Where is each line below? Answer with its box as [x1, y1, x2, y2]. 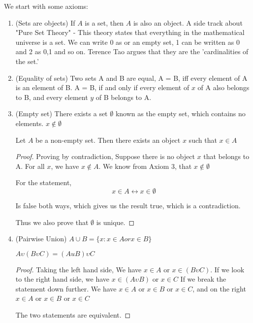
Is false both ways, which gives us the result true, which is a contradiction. [15, 200, 241, 210]
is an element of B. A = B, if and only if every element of [15, 82, 190, 93]
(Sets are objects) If [15, 17, 75, 28]
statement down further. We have [15, 283, 117, 293]
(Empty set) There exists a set [15, 108, 108, 119]
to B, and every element [15, 92, 88, 102]
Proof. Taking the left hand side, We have [15, 264, 142, 274]
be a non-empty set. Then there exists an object [35, 134, 181, 145]
